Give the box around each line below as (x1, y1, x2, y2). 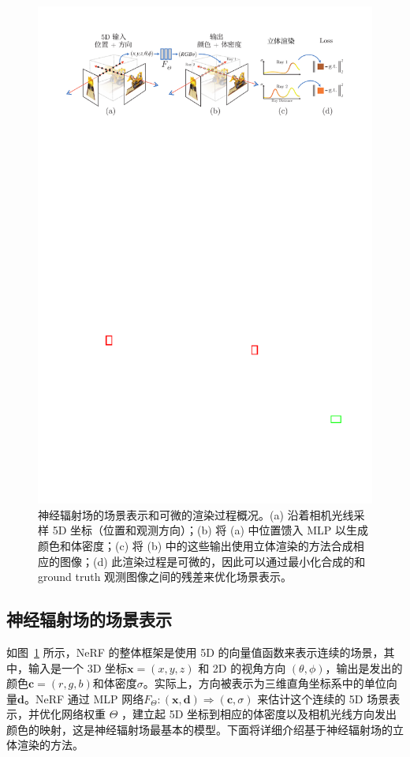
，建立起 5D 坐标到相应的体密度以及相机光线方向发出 (121, 706, 397, 722)
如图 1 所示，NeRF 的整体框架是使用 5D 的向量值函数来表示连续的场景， (6, 643, 384, 660)
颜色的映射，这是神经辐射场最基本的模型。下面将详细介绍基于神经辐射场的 (6, 721, 393, 737)
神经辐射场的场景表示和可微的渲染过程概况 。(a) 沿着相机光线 (38, 506, 354, 523)
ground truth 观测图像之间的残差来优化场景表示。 (38, 568, 293, 585)
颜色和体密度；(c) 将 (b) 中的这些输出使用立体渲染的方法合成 (38, 537, 353, 553)
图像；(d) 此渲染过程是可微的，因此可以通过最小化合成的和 (59, 553, 366, 569)
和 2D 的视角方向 (198, 659, 286, 676)
